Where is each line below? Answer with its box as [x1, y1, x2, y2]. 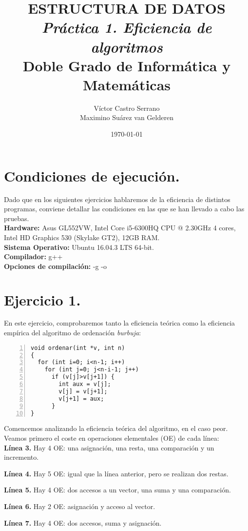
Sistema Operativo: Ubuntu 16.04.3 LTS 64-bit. [4, 242, 154, 252]
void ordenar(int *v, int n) [31, 344, 125, 351]
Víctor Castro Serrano [94, 102, 160, 113]
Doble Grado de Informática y [22, 55, 231, 75]
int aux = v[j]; [58, 381, 111, 388]
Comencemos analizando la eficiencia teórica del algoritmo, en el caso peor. [4, 423, 228, 433]
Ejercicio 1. [4, 289, 81, 309]
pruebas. [4, 213, 29, 223]
